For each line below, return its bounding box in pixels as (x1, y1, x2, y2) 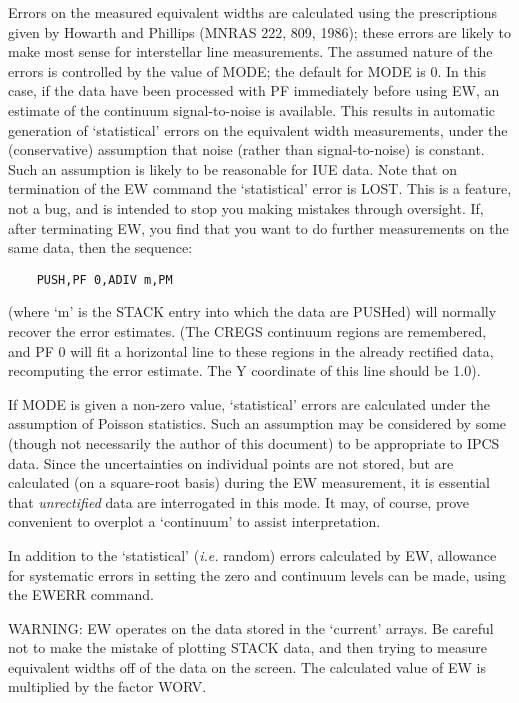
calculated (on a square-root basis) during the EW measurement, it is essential (8, 472, 490, 493)
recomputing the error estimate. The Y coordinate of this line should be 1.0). (8, 360, 481, 381)
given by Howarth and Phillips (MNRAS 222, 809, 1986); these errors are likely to (8, 21, 511, 42)
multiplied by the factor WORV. (8, 676, 207, 697)
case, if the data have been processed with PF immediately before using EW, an (8, 80, 500, 101)
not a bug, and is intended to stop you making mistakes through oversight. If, (8, 197, 484, 218)
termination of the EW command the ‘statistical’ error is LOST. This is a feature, (8, 178, 512, 199)
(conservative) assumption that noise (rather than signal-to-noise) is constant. (8, 139, 485, 160)
